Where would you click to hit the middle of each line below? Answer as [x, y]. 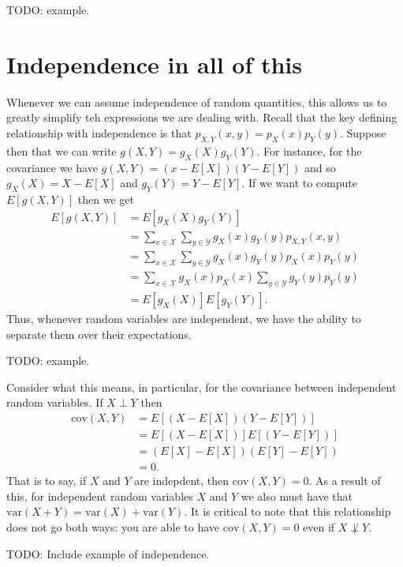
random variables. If [55, 402]
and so [320, 167]
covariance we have [52, 167]
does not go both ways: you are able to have [113, 526]
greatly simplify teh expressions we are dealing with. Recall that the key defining [202, 117]
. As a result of [345, 481]
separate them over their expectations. [99, 334]
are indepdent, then [182, 481]
